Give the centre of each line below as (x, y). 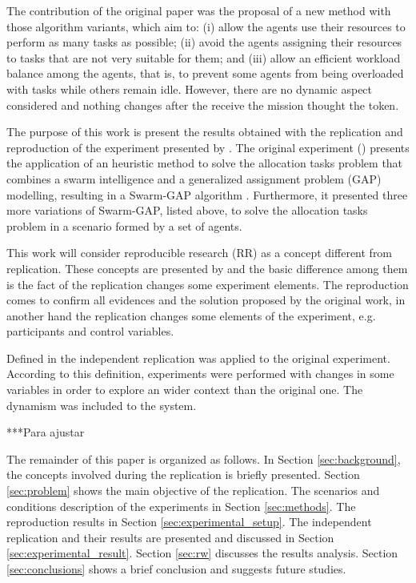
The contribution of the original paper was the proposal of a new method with (199, 10)
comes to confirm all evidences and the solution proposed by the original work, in (206, 300)
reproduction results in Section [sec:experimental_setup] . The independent (189, 522)
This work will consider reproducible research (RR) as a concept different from (200, 253)
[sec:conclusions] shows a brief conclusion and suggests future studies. (176, 569)
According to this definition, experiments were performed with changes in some (200, 374)
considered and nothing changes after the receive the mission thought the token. (203, 105)
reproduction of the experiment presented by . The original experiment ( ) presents (208, 147)
